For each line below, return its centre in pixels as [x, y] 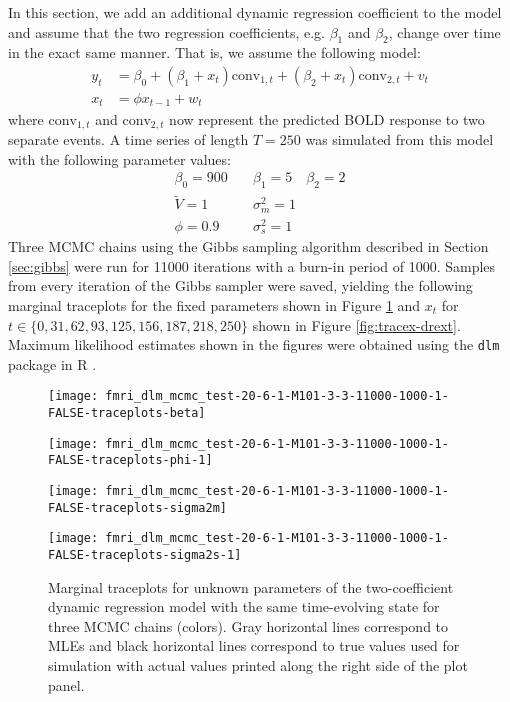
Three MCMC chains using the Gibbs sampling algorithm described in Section [248, 246]
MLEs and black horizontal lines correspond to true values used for [254, 645]
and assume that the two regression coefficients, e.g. [166, 31]
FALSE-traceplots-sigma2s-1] [145, 555]
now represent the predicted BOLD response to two [327, 118]
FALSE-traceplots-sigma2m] [137, 507]
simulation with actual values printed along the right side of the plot [258, 665]
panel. [66, 684]
